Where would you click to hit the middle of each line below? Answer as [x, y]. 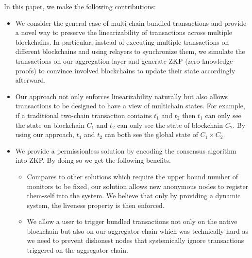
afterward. [31, 80]
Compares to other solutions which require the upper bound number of [133, 176]
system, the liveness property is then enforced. [96, 205]
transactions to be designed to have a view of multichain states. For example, [130, 106]
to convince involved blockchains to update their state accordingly [137, 70]
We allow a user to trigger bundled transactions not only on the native [132, 221]
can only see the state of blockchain [170, 125]
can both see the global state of [151, 134]
